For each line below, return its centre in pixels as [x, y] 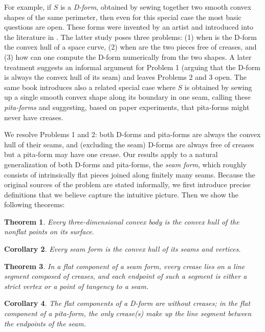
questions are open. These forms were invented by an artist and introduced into [129, 27]
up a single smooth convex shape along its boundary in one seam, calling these [127, 97]
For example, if [28, 7]
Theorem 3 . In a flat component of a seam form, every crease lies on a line [125, 266]
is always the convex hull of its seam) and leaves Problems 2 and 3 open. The [125, 77]
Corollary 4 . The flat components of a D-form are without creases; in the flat [127, 303]
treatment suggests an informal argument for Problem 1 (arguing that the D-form [132, 67]
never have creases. [34, 117]
